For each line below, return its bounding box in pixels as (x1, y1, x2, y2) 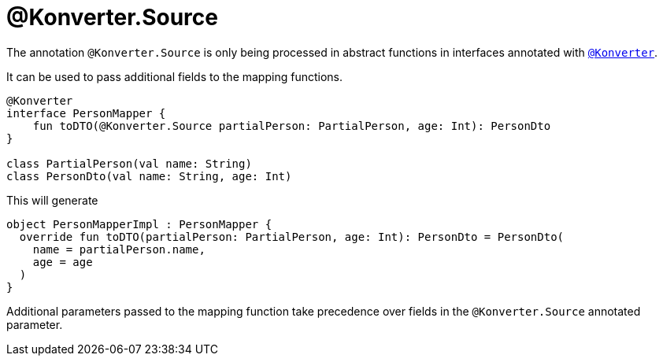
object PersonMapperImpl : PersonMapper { (6, 217, 272, 231)
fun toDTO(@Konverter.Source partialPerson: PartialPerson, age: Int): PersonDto (32, 119, 551, 132)
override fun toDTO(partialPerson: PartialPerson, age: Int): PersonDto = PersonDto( (19, 230, 565, 243)
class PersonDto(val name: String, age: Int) (6, 169, 292, 183)
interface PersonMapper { (6, 106, 166, 120)
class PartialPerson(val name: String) (6, 157, 252, 170)
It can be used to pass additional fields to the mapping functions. (6, 69, 343, 83)
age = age (32, 255, 93, 268)
